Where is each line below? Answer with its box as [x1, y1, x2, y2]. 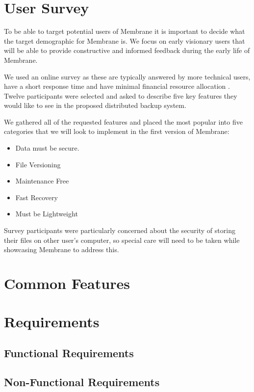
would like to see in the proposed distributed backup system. [4, 100, 186, 110]
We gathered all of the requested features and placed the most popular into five [4, 116, 243, 127]
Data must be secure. [15, 143, 79, 153]
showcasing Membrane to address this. [4, 244, 119, 255]
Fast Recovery [15, 192, 58, 202]
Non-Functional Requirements [4, 374, 160, 389]
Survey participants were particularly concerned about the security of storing [4, 225, 235, 235]
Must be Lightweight [15, 209, 78, 219]
